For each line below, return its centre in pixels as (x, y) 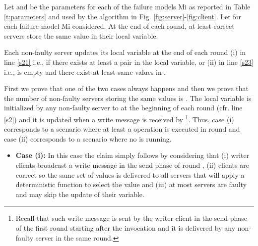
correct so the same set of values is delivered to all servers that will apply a (130, 174)
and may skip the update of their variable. (80, 194)
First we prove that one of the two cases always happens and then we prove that (126, 88)
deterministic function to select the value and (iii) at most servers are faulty (131, 184)
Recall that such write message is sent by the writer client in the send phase (131, 218)
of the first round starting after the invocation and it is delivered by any (126, 227)
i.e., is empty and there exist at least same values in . (85, 72)
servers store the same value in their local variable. (81, 35)
